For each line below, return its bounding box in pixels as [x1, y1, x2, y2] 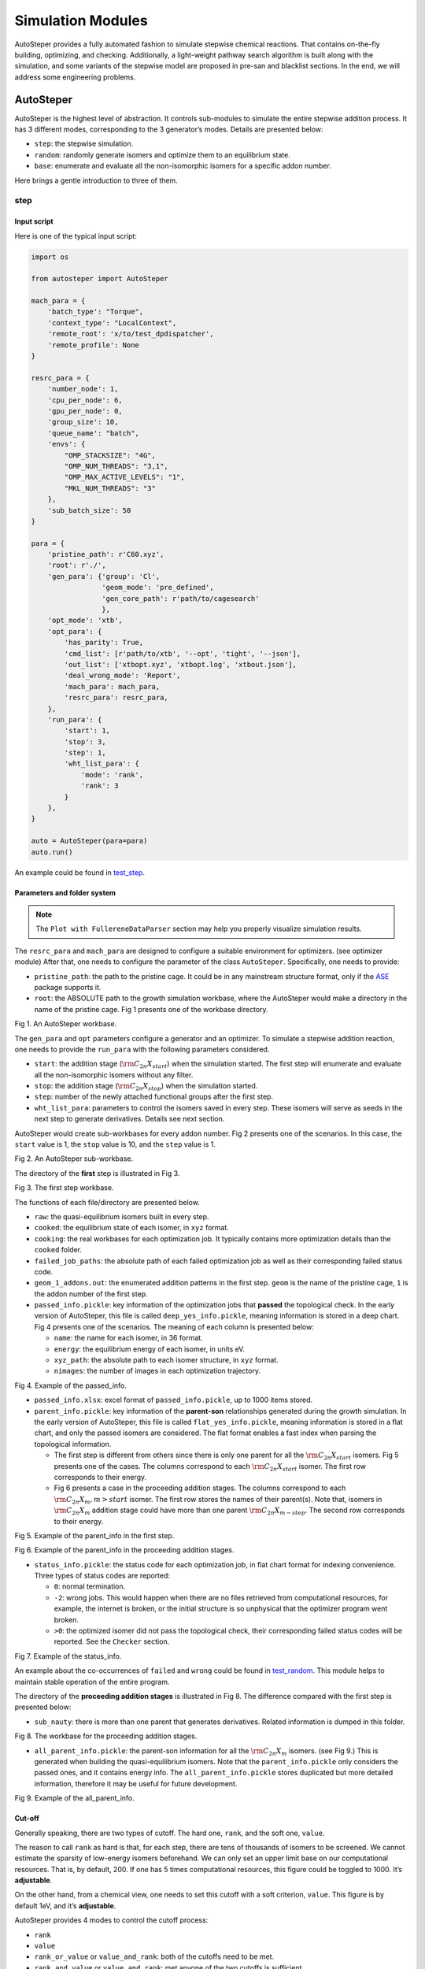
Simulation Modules [14, 12, 149, 29]
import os [31, 252, 69, 261]
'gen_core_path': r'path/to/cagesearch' [101, 594, 260, 603]
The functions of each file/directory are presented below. [14, 1197, 200, 1207]
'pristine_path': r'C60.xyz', [47, 550, 164, 559]
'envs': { [47, 439, 86, 449]
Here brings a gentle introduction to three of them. [14, 176, 179, 185]
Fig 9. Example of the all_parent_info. [14, 1793, 135, 1803]
